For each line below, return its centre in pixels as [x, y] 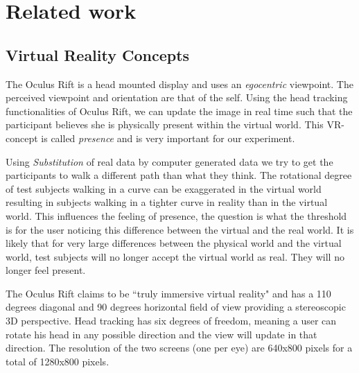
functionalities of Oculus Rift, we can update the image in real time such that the [179, 111]
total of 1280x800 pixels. [58, 361]
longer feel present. [46, 270]
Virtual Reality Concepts [98, 54]
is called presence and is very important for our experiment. [168, 138]
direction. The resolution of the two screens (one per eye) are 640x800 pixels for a [179, 348]
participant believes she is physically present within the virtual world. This [165, 124]
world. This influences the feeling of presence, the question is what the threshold [176, 215]
